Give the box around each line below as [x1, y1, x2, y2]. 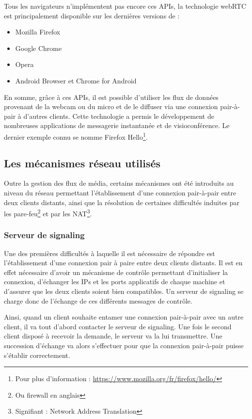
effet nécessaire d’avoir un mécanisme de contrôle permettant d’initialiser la [4, 267, 228, 277]
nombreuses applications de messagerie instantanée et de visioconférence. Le [4, 120, 230, 130]
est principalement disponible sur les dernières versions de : [4, 10, 180, 20]
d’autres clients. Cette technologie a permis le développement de [23, 111, 214, 121]
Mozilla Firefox [15, 27, 61, 37]
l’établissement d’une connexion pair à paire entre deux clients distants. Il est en [4, 258, 243, 268]
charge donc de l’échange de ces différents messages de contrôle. [4, 295, 192, 306]
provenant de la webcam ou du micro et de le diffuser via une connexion [4, 101, 218, 112]
